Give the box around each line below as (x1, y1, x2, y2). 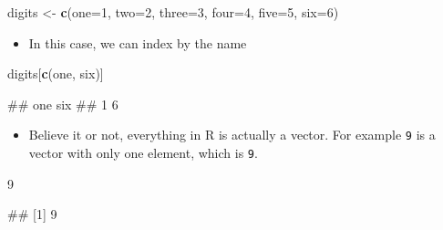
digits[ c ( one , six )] (7, 64, 104, 83)
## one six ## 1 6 (7, 94, 118, 113)
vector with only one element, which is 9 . (28, 143, 258, 162)
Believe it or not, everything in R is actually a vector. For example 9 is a (28, 125, 436, 144)
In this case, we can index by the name (28, 33, 247, 52)
